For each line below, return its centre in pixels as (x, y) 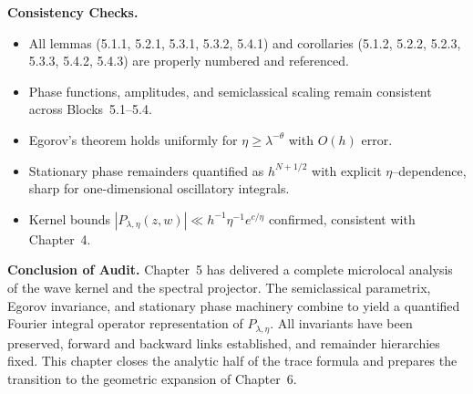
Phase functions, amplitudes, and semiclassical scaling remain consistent (230, 91)
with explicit (347, 170)
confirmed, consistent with (342, 218)
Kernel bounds (69, 218)
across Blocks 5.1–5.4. (90, 109)
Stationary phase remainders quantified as (146, 170)
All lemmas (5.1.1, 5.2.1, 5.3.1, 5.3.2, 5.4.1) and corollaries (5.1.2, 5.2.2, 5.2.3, (245, 42)
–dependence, (429, 170)
